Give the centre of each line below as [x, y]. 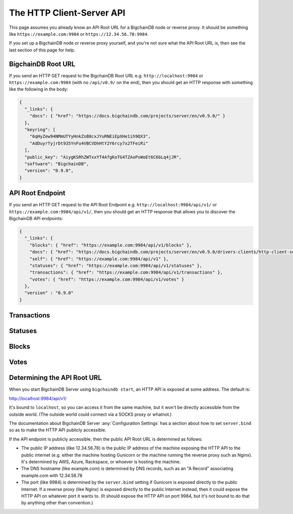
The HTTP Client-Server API [67, 13]
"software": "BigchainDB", [57, 164]
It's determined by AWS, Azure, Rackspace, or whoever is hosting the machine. [101, 462]
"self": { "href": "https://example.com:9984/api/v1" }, [99, 259]
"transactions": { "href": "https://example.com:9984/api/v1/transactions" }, [126, 272]
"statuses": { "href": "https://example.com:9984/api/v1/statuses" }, [116, 266]
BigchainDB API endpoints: [36, 218]
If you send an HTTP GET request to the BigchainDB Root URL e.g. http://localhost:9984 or [106, 75]
